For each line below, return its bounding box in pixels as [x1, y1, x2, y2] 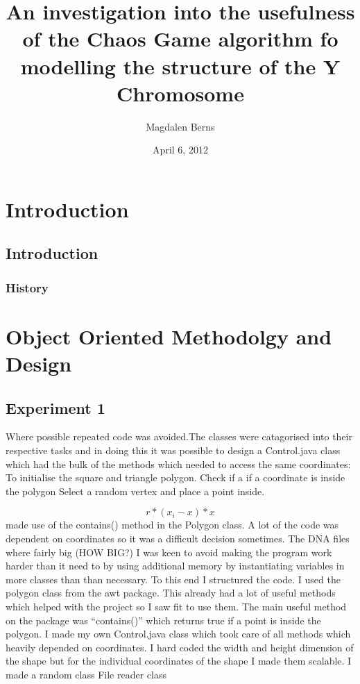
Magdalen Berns [146, 119, 215, 133]
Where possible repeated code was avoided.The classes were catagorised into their [6, 429, 352, 444]
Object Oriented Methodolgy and [6, 322, 332, 350]
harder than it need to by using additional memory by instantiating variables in [6, 558, 345, 573]
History [6, 278, 49, 296]
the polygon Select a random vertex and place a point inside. [6, 483, 265, 498]
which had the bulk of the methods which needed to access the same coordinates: [6, 456, 351, 471]
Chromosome [117, 78, 244, 107]
